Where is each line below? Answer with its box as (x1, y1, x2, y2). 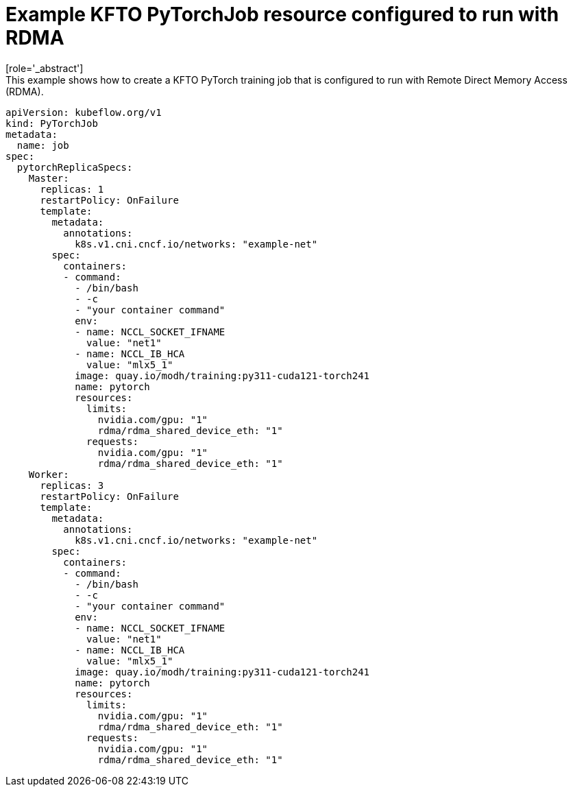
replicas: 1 (40, 183, 104, 195)
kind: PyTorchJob (5, 117, 98, 129)
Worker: (28, 468, 69, 480)
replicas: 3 (40, 479, 104, 491)
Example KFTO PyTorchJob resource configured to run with (5, 3, 559, 26)
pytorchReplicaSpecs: (16, 161, 133, 173)
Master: (28, 172, 69, 184)
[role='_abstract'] (5, 62, 84, 74)
